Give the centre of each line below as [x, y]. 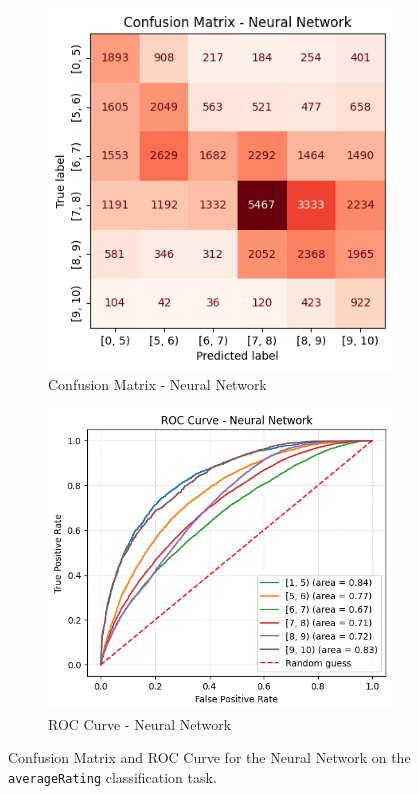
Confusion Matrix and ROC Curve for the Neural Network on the [209, 757]
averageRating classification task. [112, 776]
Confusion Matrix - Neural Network [157, 383]
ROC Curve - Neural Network [140, 723]
